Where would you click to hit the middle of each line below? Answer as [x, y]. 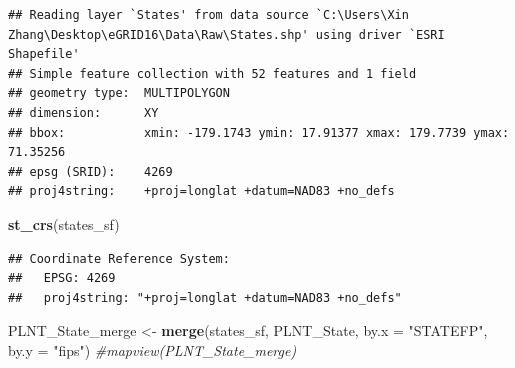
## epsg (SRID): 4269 [90, 171]
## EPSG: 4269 [62, 278]
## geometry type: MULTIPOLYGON [119, 93]
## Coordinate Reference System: [119, 258]
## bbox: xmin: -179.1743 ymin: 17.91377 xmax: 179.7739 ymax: [259, 132]
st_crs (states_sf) [64, 223]
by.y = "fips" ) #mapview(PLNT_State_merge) [152, 349]
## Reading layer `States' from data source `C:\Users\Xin [208, 15]
